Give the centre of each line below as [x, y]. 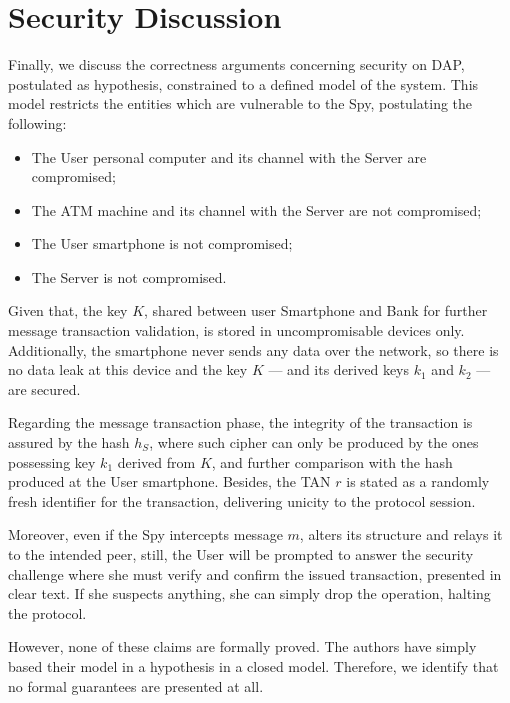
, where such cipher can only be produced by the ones [314, 442]
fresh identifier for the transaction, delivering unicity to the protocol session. [242, 500]
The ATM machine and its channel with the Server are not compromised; [256, 209]
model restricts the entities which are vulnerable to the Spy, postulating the [240, 103]
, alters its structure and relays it [401, 534]
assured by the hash [69, 442]
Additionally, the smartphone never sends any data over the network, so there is [253, 349]
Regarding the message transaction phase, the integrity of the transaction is [240, 422]
